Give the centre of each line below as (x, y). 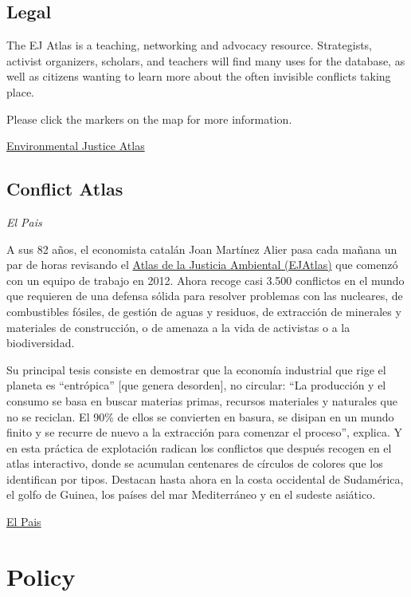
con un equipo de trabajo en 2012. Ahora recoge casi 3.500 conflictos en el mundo (205, 280)
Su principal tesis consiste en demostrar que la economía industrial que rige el (196, 369)
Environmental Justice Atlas (76, 146)
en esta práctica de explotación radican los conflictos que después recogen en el (199, 447)
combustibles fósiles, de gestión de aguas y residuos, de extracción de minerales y (204, 311)
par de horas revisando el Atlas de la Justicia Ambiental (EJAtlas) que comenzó (202, 265)
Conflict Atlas (65, 189)
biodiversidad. (41, 343)
